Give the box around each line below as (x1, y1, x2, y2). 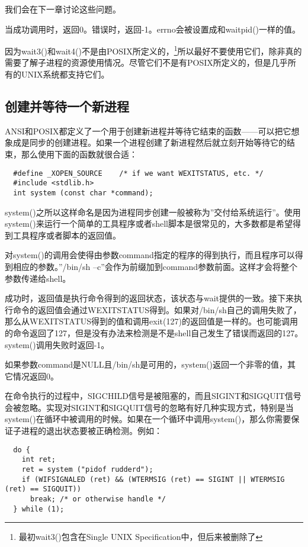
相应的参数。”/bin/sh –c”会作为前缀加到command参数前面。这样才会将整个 (12, 260, 297, 272)
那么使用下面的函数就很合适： (21, 148, 137, 160)
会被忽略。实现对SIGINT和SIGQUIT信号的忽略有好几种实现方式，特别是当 (5, 401, 294, 413)
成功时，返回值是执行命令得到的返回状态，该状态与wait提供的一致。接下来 (5, 292, 294, 304)
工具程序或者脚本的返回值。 (12, 229, 121, 241)
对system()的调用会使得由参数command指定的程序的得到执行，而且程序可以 (5, 249, 295, 261)
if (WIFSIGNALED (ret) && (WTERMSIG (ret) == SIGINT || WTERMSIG (21, 475, 285, 484)
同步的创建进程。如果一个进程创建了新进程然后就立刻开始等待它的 (29, 136, 287, 149)
